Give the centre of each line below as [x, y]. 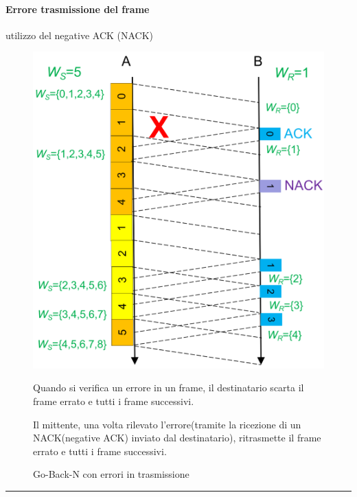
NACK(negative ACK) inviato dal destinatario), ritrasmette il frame [177, 438]
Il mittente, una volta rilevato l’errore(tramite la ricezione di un [167, 424]
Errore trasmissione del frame [78, 9]
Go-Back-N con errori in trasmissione [111, 474]
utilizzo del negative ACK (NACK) [80, 35]
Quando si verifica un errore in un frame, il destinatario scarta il [169, 388]
